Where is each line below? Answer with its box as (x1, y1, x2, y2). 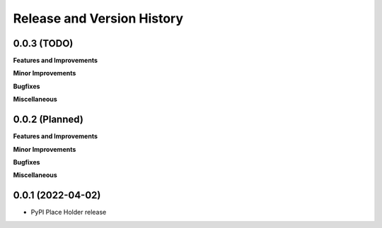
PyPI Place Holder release (30, 208, 107, 217)
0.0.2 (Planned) (13, 114, 84, 126)
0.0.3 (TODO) (13, 37, 74, 49)
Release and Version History (13, 11, 184, 26)
